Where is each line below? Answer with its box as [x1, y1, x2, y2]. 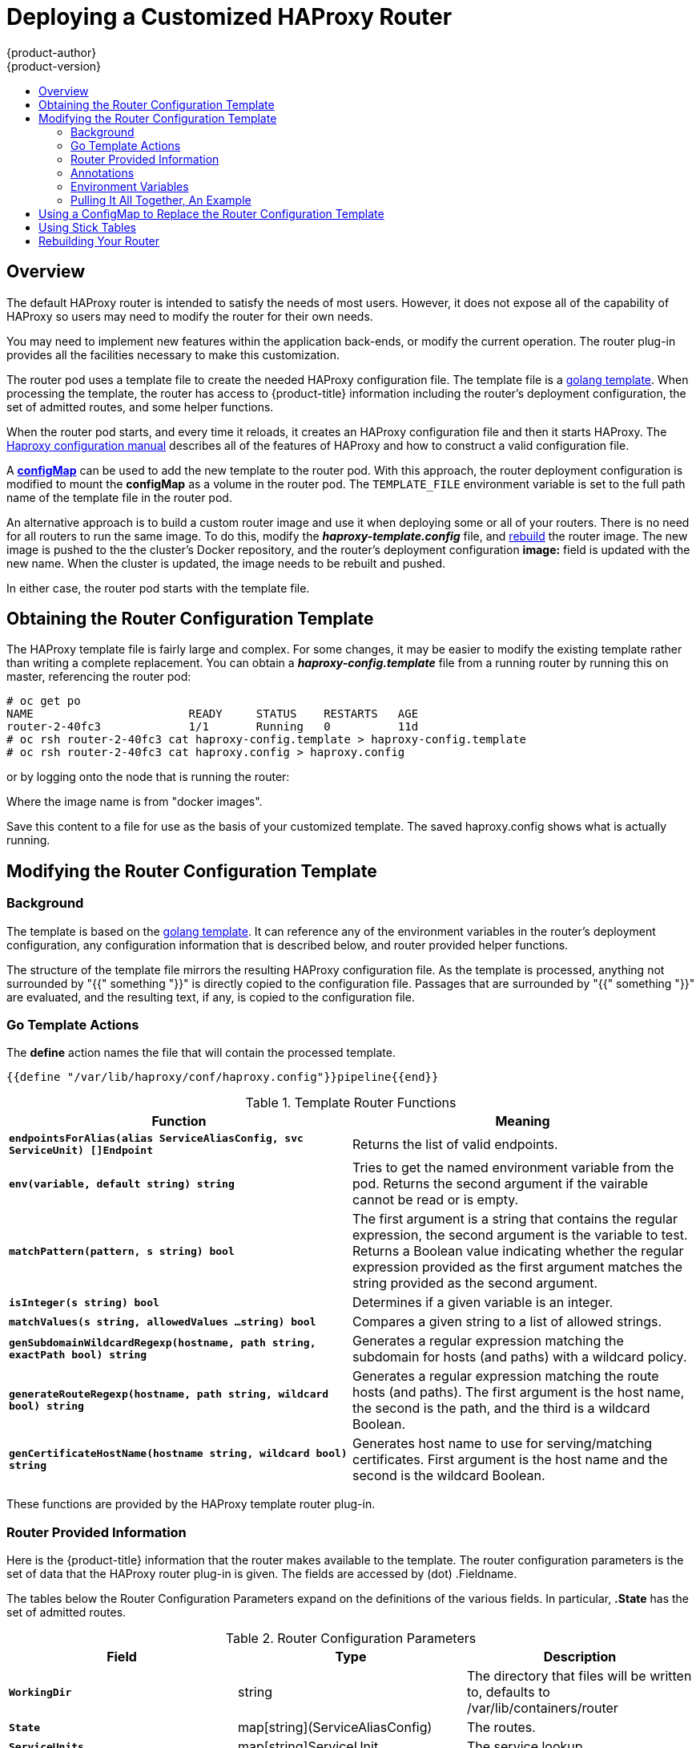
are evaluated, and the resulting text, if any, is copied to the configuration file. [6, 989, 415, 1004]
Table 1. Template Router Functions [245, 1095, 457, 1111]
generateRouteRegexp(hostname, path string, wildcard [9, 1388, 329, 1401]
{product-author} [6, 45, 97, 59]
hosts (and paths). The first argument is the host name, [352, 1384, 685, 1401]
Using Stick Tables [38, 220, 136, 234]
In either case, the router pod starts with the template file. [6, 581, 310, 595]
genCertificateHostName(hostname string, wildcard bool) [9, 1447, 348, 1460]
